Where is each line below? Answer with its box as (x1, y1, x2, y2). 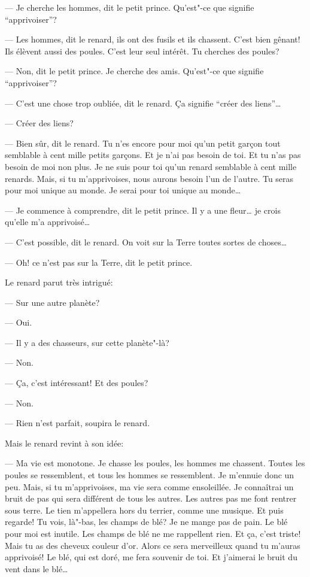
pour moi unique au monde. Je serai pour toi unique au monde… (5, 184, 241, 196)
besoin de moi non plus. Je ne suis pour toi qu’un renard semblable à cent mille (5, 160, 297, 172)
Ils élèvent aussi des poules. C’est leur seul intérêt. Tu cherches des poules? (5, 44, 279, 57)
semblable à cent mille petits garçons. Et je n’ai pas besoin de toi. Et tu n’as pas (5, 148, 301, 161)
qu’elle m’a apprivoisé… (5, 215, 90, 228)
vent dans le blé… (5, 562, 68, 575)
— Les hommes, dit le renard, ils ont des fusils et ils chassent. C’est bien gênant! (5, 33, 300, 45)
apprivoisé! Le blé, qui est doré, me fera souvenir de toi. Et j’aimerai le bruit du (5, 551, 297, 563)
